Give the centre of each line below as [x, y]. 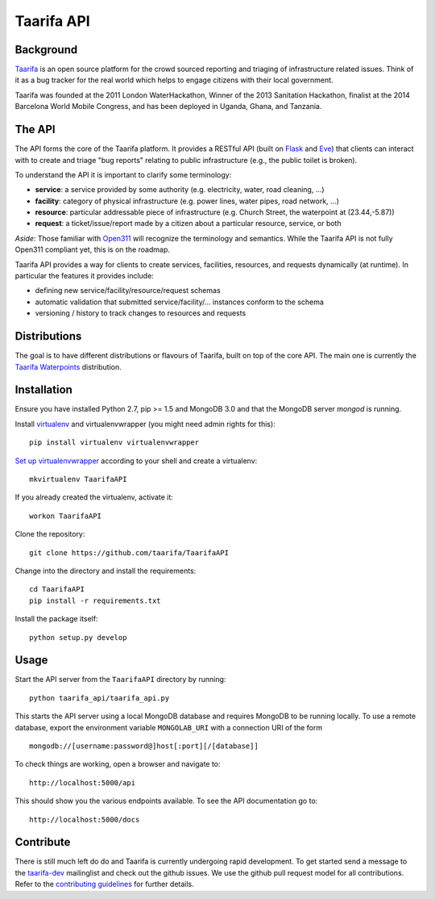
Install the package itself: [56, 619]
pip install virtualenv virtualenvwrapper [114, 443]
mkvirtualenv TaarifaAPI [78, 479]
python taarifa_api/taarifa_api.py [99, 698]
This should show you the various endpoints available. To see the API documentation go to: [166, 801]
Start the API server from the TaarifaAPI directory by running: [120, 679]
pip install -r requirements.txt [95, 600]
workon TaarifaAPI [66, 516]
